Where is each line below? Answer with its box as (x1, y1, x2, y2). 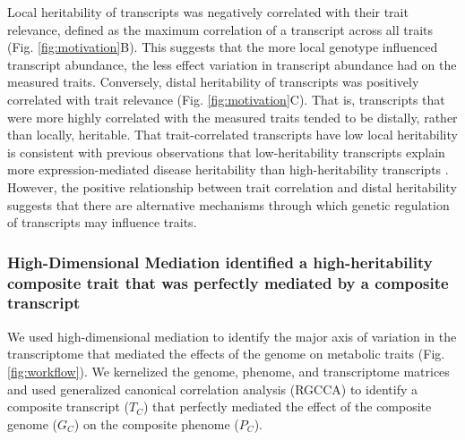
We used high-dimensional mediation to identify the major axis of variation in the (7, 326, 457, 345)
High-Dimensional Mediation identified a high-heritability (7, 250, 433, 273)
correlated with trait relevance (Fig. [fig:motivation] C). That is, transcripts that (7, 89, 445, 108)
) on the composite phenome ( (73, 414, 239, 433)
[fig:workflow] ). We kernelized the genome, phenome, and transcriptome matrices (7, 361, 450, 380)
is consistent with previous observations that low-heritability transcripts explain (7, 142, 445, 161)
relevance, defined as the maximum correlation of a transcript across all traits (7, 20, 434, 38)
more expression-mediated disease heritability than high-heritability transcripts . (7, 160, 449, 179)
